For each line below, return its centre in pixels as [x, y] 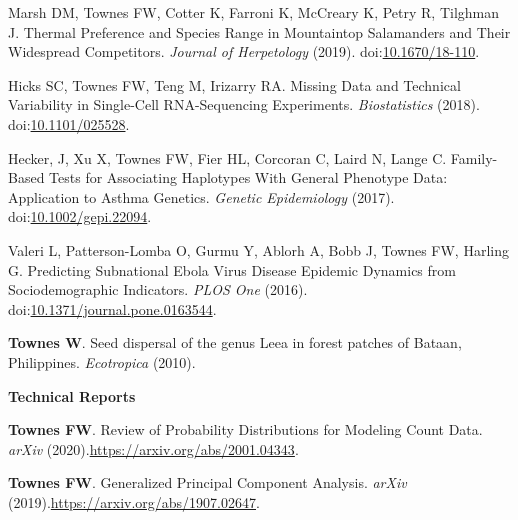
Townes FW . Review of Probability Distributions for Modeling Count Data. [245, 429]
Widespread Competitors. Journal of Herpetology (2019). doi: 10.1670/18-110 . [244, 51]
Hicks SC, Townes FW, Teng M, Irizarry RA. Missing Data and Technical [234, 84]
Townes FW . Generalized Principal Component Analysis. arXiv [207, 482]
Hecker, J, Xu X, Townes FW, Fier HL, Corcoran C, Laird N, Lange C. [227, 157]
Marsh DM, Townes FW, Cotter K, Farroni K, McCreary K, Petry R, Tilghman [254, 12]
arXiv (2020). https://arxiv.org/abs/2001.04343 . [153, 448]
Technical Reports [72, 395]
